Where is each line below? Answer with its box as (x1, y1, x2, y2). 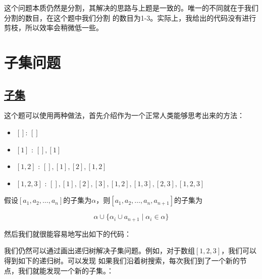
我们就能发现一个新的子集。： (18, 265, 114, 275)
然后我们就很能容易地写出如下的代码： (4, 228, 131, 239)
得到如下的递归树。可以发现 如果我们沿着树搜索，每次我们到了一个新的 (4, 255, 240, 265)
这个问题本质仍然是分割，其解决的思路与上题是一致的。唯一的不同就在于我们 (4, 3, 258, 13)
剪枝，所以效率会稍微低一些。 (4, 22, 103, 33)
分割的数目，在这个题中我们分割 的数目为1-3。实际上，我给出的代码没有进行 (4, 12, 256, 23)
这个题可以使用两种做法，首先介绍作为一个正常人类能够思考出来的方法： (4, 110, 244, 121)
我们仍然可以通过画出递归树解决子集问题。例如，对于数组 (4, 245, 195, 256)
